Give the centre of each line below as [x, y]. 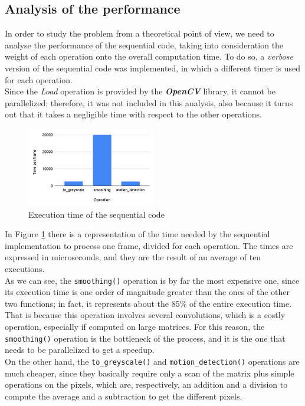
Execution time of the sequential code [96, 214]
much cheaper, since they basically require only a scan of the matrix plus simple [150, 373]
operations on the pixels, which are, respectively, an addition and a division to [146, 384]
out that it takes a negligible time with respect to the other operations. [133, 114]
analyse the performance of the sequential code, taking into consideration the [144, 45]
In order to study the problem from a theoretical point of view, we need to [140, 33]
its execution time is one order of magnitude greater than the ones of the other [147, 292]
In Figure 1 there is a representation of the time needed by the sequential [137, 234]
